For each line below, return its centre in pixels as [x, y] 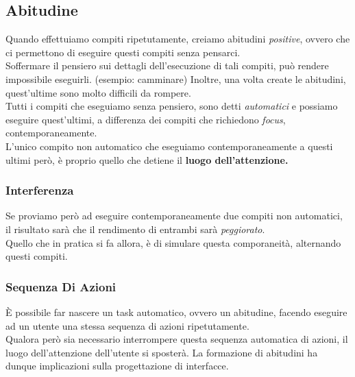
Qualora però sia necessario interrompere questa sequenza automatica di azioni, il [177, 339]
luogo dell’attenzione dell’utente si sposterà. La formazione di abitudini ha [162, 352]
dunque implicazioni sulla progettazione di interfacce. [117, 366]
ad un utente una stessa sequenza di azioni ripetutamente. [127, 325]
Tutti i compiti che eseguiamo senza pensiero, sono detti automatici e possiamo [172, 106]
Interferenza [40, 190]
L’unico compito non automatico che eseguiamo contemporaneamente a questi [169, 146]
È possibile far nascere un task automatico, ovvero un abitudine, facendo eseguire [176, 312]
